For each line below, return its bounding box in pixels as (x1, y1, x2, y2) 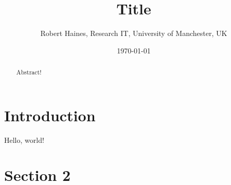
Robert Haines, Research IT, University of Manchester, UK (40, 28, 227, 39)
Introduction (4, 104, 96, 125)
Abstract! (16, 68, 42, 77)
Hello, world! (4, 134, 44, 145)
